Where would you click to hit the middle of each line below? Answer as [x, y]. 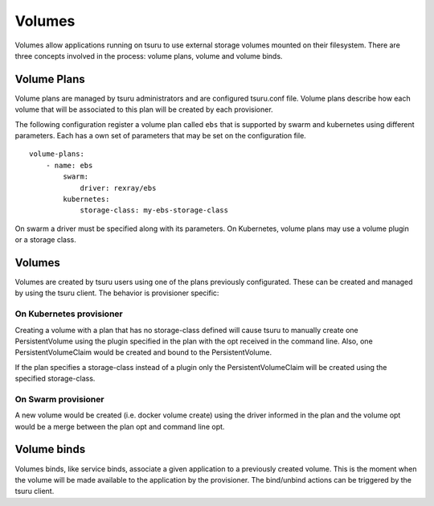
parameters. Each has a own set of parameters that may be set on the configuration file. [161, 136]
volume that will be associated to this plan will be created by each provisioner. [144, 109]
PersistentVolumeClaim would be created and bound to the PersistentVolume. [143, 352]
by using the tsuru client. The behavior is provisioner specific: [117, 293]
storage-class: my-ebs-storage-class [154, 210]
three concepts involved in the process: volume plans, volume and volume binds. [149, 56]
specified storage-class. [55, 379]
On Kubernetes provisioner [69, 314]
